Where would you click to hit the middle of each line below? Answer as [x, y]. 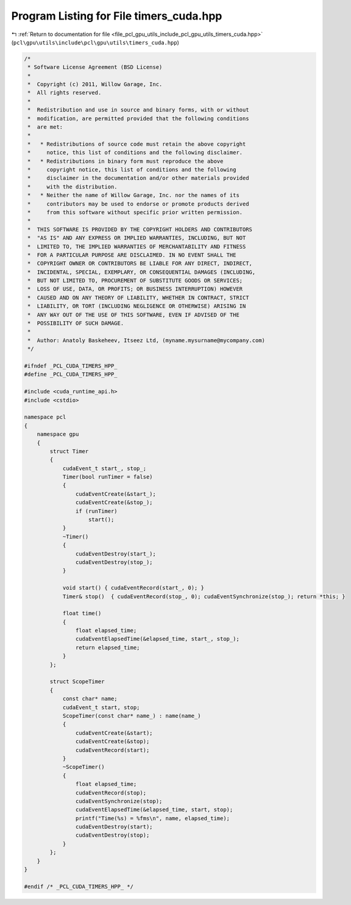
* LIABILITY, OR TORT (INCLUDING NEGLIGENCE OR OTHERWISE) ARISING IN [137, 306]
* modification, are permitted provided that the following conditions [138, 118]
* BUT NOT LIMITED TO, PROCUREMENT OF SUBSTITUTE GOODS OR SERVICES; [135, 281]
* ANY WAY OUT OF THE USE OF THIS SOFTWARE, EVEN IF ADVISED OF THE [134, 315]
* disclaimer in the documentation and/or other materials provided [138, 178]
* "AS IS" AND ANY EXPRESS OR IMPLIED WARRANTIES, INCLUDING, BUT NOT [137, 238]
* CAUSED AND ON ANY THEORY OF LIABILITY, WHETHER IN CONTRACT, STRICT [138, 298]
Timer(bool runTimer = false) [108, 477]
